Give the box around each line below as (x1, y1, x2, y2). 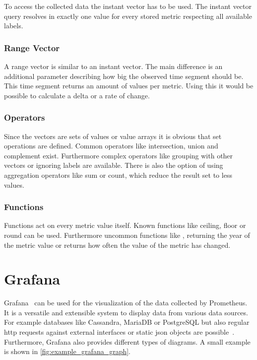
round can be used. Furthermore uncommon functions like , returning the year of (4, 229, 250, 240)
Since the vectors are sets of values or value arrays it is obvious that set (4, 131, 222, 141)
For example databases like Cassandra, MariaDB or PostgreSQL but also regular (4, 317, 250, 327)
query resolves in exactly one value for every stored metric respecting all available (4, 10, 252, 21)
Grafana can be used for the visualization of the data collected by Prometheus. (4, 297, 248, 308)
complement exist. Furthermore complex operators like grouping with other (4, 150, 233, 160)
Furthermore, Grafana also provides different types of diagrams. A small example (4, 336, 251, 347)
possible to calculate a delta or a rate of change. (4, 90, 150, 100)
